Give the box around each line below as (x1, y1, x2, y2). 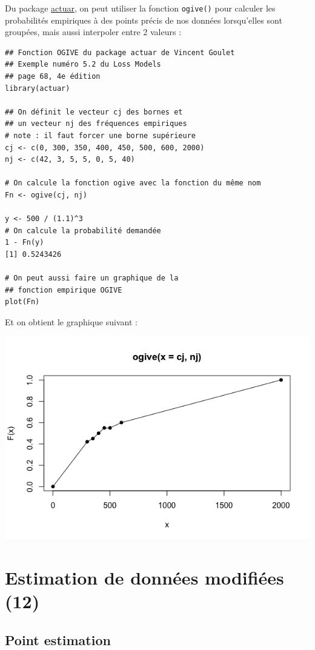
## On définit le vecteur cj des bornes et (5, 107, 183, 116)
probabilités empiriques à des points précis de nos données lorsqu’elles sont (5, 13, 282, 26)
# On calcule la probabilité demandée (5, 226, 161, 235)
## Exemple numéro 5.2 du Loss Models (5, 60, 161, 69)
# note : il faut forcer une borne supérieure (5, 131, 196, 140)
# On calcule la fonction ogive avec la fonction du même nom (5, 179, 261, 188)
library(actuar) (5, 84, 70, 93)
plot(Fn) (5, 297, 40, 307)
